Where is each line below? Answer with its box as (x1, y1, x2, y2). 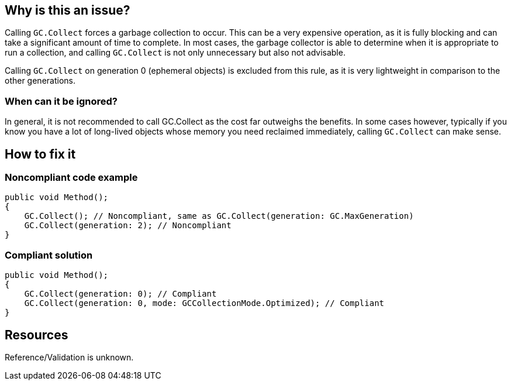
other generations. (5, 75, 75, 86)
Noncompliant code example (5, 171, 138, 184)
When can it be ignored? (5, 95, 118, 107)
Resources (5, 327, 68, 342)
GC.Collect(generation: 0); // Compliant (24, 289, 217, 299)
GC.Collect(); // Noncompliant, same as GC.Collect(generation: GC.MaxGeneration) (24, 211, 414, 221)
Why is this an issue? (5, 3, 130, 18)
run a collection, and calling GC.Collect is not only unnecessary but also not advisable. (5, 47, 346, 58)
